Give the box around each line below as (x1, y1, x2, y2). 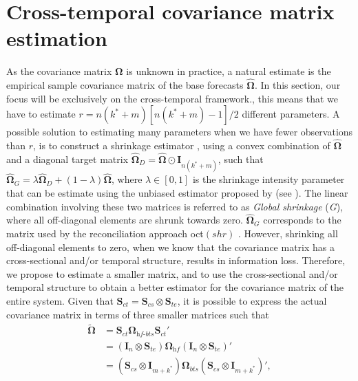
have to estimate (6, 107, 76, 121)
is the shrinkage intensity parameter (192, 172, 345, 186)
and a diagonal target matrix (6, 151, 129, 166)
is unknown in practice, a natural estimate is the (126, 64, 331, 78)
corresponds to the (263, 213, 341, 227)
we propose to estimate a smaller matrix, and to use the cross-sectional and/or (6, 266, 338, 281)
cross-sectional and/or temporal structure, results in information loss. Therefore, (6, 253, 346, 268)
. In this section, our (254, 78, 341, 92)
